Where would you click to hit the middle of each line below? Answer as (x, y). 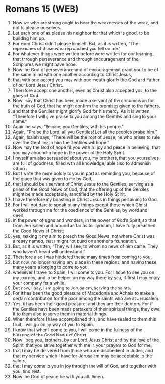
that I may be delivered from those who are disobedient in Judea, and (83, 350)
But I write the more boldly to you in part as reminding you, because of (84, 173)
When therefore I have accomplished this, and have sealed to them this (84, 319)
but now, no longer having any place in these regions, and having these (84, 262)
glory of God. (26, 95)
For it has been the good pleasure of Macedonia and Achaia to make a (83, 293)
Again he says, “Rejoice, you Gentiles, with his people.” (68, 126)
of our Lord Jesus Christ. (38, 85)
